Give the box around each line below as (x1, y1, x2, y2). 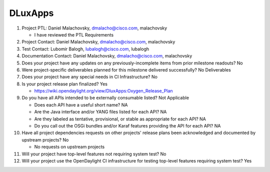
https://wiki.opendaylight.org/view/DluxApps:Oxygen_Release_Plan (34, 88, 173, 94)
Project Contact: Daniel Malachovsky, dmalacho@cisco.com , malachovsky (21, 39, 175, 45)
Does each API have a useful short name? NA (34, 101, 128, 107)
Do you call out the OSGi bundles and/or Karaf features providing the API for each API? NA (34, 123, 221, 129)
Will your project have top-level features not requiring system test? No (21, 150, 166, 157)
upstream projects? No (21, 136, 69, 142)
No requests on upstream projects (34, 144, 105, 150)
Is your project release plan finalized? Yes (21, 80, 107, 87)
